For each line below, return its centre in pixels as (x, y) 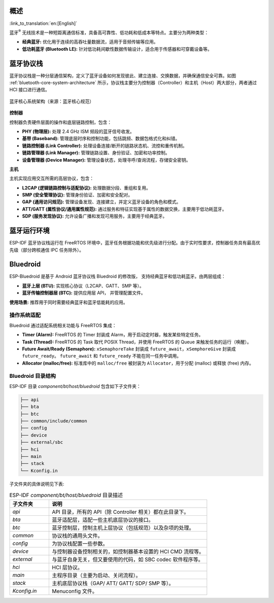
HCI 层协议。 (67, 567)
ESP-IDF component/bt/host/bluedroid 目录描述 (66, 495)
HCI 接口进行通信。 (30, 90)
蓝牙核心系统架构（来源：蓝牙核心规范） (52, 101)
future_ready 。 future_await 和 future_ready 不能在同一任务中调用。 (102, 356)
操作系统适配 (25, 315)
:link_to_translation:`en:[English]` (43, 23)
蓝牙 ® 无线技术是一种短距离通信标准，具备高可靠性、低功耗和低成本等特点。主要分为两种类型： (109, 32)
